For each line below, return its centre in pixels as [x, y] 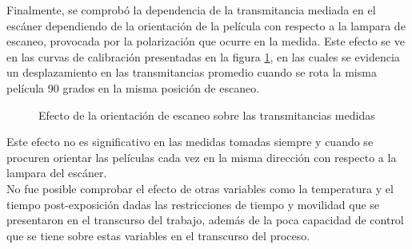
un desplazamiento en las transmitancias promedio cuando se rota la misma [192, 72]
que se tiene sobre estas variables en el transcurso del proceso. [158, 235]
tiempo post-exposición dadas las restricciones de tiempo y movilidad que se [193, 204]
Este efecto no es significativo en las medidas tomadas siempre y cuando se [190, 142]
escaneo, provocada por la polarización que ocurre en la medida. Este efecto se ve [206, 41]
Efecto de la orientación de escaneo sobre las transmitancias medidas [207, 115]
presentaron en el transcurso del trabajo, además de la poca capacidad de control [205, 220]
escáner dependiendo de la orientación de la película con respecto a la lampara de [206, 25]
